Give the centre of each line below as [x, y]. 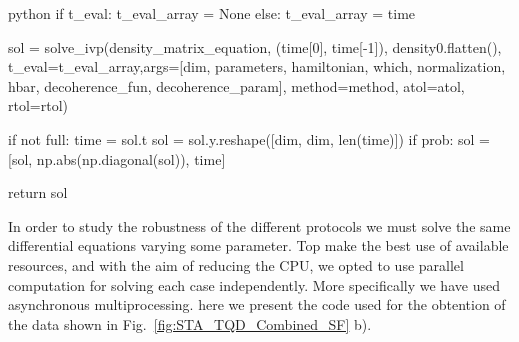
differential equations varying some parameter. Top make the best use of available [258, 245]
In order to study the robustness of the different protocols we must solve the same [259, 225]
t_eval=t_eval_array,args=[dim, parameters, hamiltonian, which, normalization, [257, 66]
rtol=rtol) [38, 105]
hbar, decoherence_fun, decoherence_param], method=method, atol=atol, [236, 85]
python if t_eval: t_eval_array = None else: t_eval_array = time [212, 13]
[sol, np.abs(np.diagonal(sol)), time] [117, 158]
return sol [38, 192]
